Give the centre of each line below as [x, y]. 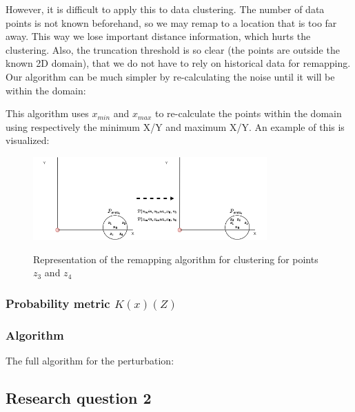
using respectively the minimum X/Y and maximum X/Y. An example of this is [175, 126]
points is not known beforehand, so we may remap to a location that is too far [171, 22]
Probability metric [58, 303]
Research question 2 [79, 397]
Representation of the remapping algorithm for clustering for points [176, 259]
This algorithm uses [47, 113]
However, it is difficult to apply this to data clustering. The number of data [165, 9]
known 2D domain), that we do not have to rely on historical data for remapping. [178, 63]
